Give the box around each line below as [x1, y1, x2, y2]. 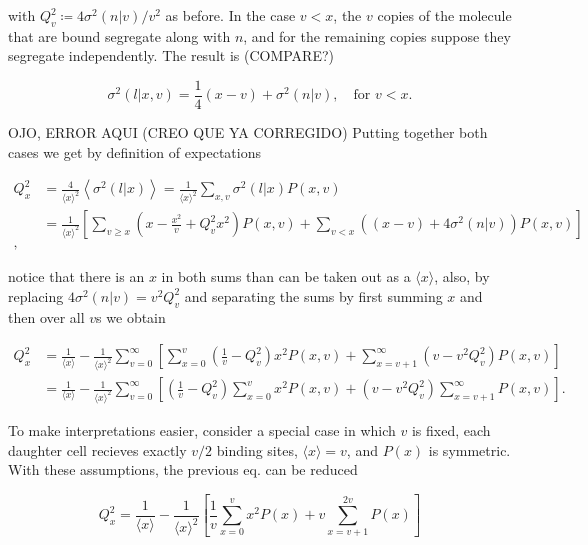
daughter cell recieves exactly [8, 439, 187, 460]
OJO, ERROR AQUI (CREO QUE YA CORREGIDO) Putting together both [8, 122, 488, 143]
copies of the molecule [377, 5, 512, 25]
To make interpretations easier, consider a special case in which [8, 420, 396, 440]
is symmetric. [428, 439, 511, 460]
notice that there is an [8, 266, 145, 287]
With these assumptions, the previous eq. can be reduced [8, 459, 358, 480]
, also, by [434, 266, 490, 287]
